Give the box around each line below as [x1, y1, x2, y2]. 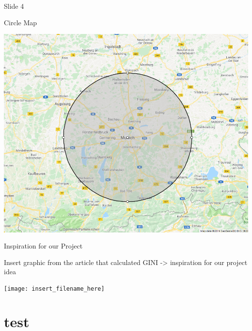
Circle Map [4, 17, 37, 27]
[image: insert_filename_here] [4, 285, 105, 292]
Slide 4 [4, 1, 24, 11]
